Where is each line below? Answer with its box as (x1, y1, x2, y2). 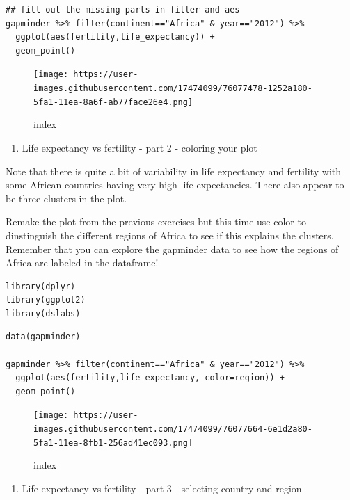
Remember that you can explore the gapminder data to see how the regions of (6, 241, 339, 256)
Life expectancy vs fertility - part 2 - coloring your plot (22, 140, 257, 154)
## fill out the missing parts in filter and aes (6, 5, 240, 15)
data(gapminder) (6, 332, 81, 342)
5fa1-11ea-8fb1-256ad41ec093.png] (33, 437, 193, 448)
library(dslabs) (6, 308, 81, 318)
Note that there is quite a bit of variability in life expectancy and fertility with (6, 163, 342, 178)
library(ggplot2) (6, 295, 86, 305)
